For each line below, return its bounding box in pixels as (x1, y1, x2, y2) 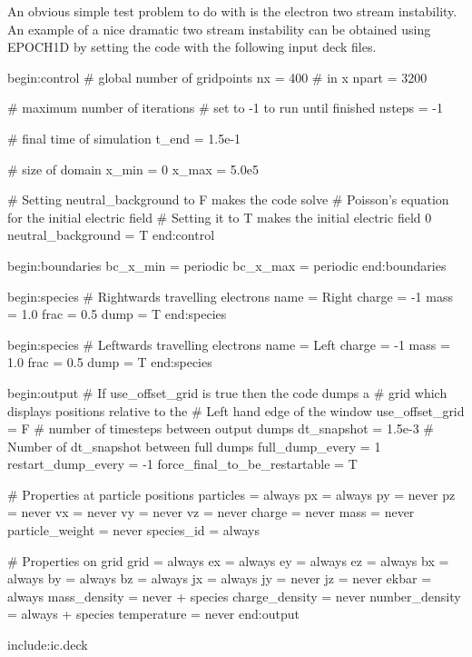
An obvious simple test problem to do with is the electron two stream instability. (7, 2, 457, 20)
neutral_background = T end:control (7, 225, 215, 244)
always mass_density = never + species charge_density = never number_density (7, 586, 461, 605)
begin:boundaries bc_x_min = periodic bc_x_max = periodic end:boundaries (7, 255, 447, 274)
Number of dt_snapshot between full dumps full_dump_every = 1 (7, 436, 381, 455)
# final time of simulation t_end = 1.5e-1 (7, 128, 241, 147)
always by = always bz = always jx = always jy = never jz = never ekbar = (7, 569, 432, 588)
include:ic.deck (7, 635, 88, 654)
